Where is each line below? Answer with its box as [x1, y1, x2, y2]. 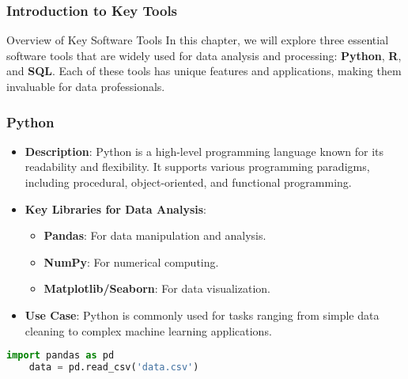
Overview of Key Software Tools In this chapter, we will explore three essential [6, 32, 389, 48]
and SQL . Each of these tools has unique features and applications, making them [6, 63, 402, 79]
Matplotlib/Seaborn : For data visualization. [43, 280, 270, 297]
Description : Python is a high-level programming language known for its [25, 142, 384, 159]
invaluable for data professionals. [6, 78, 165, 94]
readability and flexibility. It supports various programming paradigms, [25, 158, 370, 175]
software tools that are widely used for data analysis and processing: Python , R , [6, 47, 402, 63]
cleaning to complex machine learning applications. [25, 322, 272, 339]
